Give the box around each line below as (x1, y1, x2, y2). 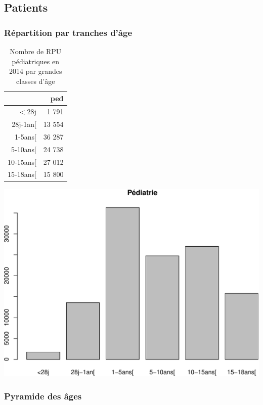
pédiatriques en (12, 56, 59, 66)
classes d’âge (16, 75, 55, 86)
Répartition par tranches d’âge (4, 26, 133, 38)
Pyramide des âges (4, 389, 82, 402)
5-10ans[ (11, 144, 36, 154)
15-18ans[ (8, 169, 36, 179)
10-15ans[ (8, 156, 36, 167)
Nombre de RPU (10, 46, 62, 56)
